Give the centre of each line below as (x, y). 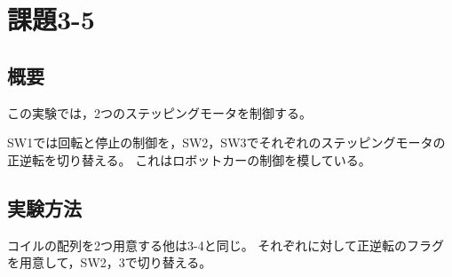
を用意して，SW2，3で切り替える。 (110, 262)
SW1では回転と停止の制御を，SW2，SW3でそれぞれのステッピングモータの (226, 142)
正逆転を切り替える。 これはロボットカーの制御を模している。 (189, 159)
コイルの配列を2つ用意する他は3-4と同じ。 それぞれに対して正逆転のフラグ (226, 245)
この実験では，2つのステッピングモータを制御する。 (159, 112)
